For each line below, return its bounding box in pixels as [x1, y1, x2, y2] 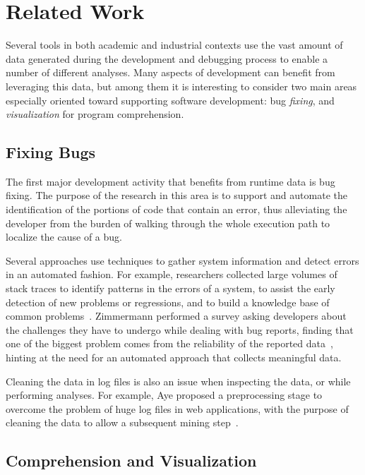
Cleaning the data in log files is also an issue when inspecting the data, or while [6, 373, 351, 388]
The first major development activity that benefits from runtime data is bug [6, 174, 335, 188]
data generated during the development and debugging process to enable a [6, 51, 328, 66]
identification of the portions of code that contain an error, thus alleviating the [6, 202, 347, 217]
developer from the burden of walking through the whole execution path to [6, 215, 330, 230]
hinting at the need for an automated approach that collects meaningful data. [6, 350, 342, 365]
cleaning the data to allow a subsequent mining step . [6, 415, 239, 430]
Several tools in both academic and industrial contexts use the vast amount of [6, 37, 343, 52]
